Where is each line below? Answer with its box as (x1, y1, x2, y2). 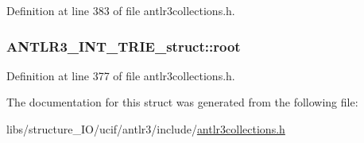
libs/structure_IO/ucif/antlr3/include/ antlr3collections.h (6, 121, 285, 137)
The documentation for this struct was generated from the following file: (6, 94, 358, 110)
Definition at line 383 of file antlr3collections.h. (6, 2, 235, 18)
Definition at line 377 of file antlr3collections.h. (6, 67, 235, 83)
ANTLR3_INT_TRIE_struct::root (6, 36, 241, 56)
